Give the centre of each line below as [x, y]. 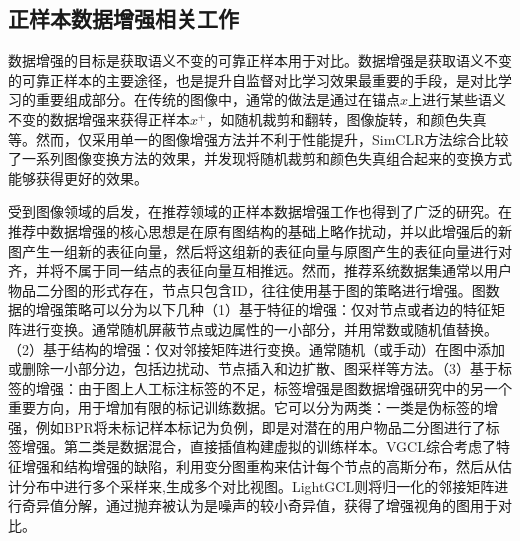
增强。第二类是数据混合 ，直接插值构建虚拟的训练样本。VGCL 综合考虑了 [258, 446]
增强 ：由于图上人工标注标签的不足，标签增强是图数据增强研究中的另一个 [273, 387]
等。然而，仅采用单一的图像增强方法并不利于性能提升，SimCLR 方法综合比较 [258, 138]
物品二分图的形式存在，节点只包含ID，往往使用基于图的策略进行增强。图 [247, 289]
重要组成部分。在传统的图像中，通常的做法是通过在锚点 [217, 99]
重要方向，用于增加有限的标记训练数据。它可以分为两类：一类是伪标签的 [246, 407]
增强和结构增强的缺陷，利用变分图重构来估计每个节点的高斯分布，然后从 [259, 466]
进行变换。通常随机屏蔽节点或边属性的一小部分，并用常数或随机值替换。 [259, 328]
